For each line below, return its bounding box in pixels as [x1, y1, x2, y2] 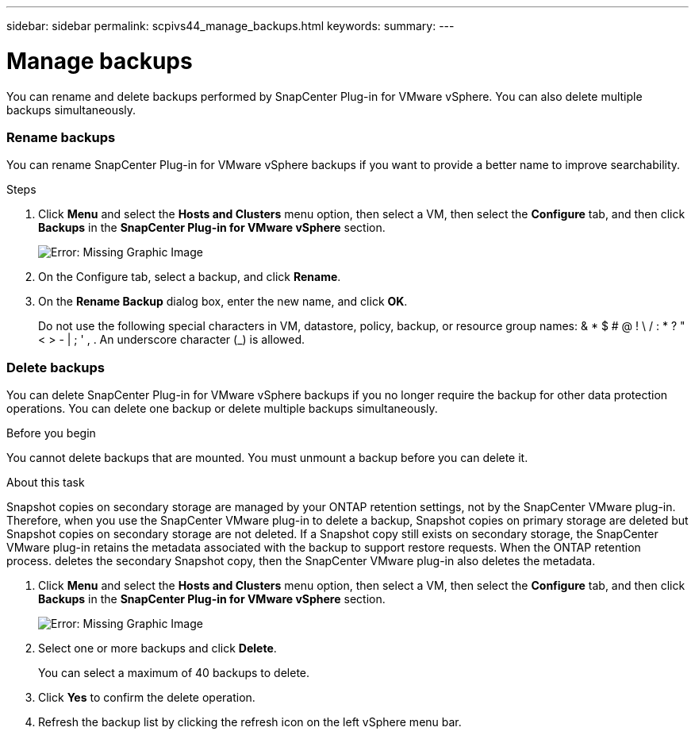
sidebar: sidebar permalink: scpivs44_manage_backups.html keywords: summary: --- [6, 19, 455, 33]
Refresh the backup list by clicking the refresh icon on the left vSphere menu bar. [38, 715, 462, 729]
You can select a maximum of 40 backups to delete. [38, 666, 310, 679]
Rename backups [6, 129, 116, 145]
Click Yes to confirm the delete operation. [38, 691, 255, 704]
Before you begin [6, 426, 96, 440]
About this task [6, 475, 85, 489]
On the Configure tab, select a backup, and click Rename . [38, 270, 341, 284]
